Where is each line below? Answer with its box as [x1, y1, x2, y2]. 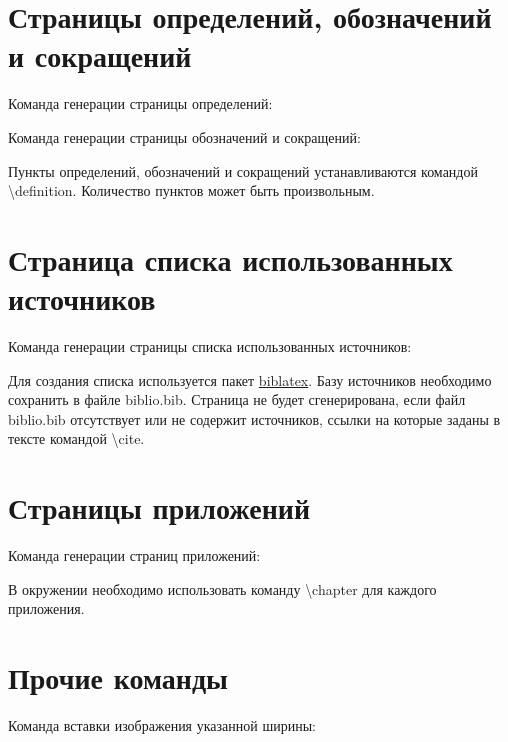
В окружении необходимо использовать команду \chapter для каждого [8, 578, 437, 599]
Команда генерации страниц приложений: [8, 545, 261, 566]
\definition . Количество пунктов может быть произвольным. [8, 180, 375, 201]
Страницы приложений [8, 487, 311, 528]
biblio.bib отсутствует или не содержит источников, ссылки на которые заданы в [8, 408, 501, 429]
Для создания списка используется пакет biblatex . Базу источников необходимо [8, 369, 492, 390]
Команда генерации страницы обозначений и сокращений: [8, 126, 361, 147]
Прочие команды [8, 657, 228, 698]
